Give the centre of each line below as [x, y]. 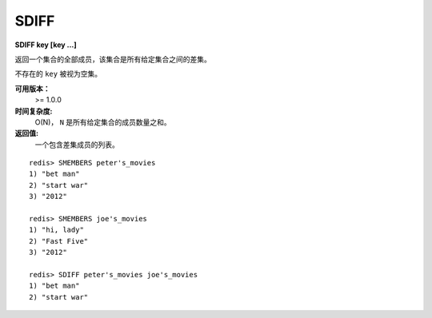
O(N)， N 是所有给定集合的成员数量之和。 [103, 122]
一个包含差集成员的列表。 [77, 145]
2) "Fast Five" [59, 241]
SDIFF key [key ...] [46, 45]
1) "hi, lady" [56, 230]
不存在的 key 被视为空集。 [58, 74]
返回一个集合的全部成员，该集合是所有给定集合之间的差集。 [113, 59]
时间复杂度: [34, 111]
